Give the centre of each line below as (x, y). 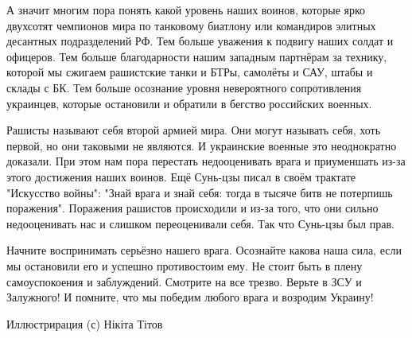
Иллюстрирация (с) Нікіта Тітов (85, 323)
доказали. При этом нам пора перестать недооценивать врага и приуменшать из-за (206, 161)
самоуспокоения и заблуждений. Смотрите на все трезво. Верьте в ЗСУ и (184, 281)
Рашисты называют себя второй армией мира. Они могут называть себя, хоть (194, 130)
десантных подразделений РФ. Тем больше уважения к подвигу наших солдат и (200, 41)
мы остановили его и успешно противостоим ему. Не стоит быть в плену (185, 265)
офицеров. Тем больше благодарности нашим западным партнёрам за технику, (197, 56)
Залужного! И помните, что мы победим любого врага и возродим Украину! (190, 297)
